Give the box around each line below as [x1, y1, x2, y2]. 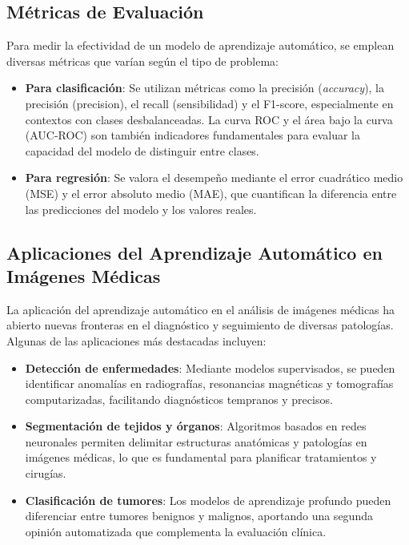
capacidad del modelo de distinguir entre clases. [25, 142, 259, 159]
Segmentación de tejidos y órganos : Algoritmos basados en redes [25, 418, 367, 434]
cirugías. [25, 465, 66, 482]
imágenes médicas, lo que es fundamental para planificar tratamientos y [25, 449, 377, 466]
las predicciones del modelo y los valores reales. [25, 200, 257, 217]
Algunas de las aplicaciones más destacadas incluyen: [6, 332, 267, 349]
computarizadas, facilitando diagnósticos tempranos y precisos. [25, 390, 333, 407]
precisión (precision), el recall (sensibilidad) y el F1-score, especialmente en [25, 95, 394, 111]
